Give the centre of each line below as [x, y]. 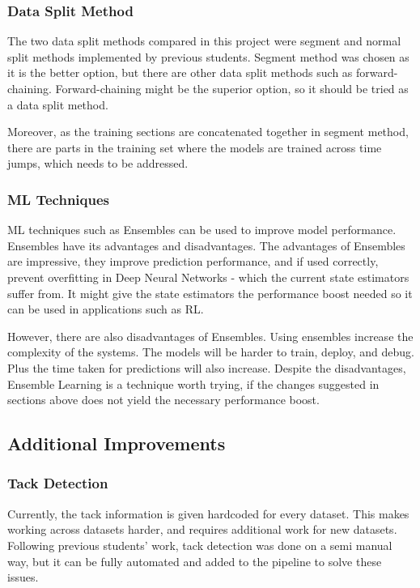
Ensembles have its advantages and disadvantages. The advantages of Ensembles [206, 245]
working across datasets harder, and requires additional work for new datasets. [202, 529]
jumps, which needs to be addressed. [98, 163]
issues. [23, 577]
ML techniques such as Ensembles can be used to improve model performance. [202, 230]
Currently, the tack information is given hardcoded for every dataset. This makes [208, 513]
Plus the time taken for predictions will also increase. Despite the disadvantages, [207, 367]
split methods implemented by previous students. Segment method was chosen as [208, 56]
